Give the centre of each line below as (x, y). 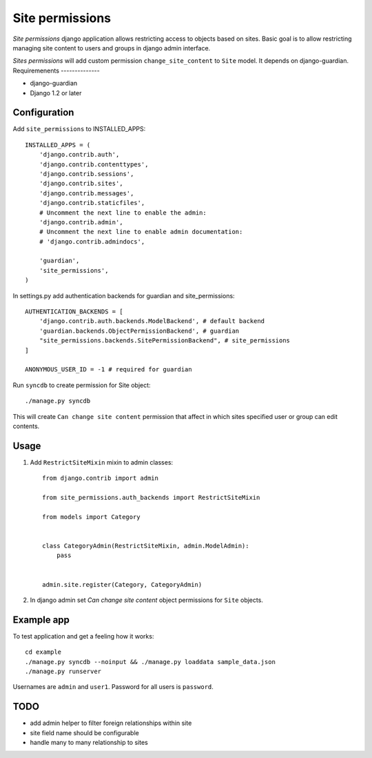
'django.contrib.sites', (81, 184)
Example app (41, 620)
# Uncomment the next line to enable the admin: (123, 213)
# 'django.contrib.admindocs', (92, 241)
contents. (26, 426)
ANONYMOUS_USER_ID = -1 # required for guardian (108, 370)
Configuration (43, 113)
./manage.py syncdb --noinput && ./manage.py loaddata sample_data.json (150, 662)
